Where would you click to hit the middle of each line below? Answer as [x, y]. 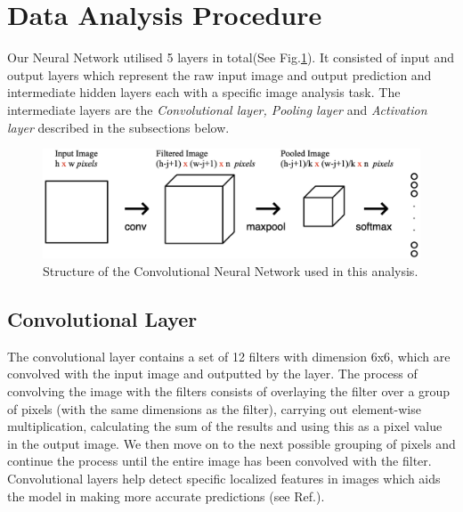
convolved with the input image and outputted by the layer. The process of [212, 374]
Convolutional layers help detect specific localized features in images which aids [224, 479]
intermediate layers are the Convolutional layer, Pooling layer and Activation [217, 109]
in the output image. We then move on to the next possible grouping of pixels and [231, 443]
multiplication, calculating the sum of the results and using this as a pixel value [225, 426]
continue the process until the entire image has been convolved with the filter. [219, 461]
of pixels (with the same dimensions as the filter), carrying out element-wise [214, 408]
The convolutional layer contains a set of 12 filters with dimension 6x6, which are [229, 356]
